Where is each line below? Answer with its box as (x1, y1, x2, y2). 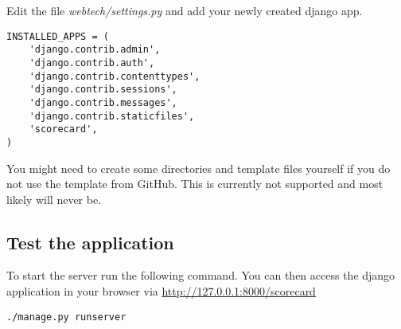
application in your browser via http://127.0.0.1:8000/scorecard (6, 283, 316, 300)
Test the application (6, 229, 174, 254)
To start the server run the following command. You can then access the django (6, 267, 395, 284)
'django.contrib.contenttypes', (29, 70, 200, 82)
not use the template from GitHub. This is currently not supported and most (6, 175, 383, 192)
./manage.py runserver (6, 311, 127, 323)
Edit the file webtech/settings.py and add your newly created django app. (6, 2, 363, 18)
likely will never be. (6, 190, 102, 207)
